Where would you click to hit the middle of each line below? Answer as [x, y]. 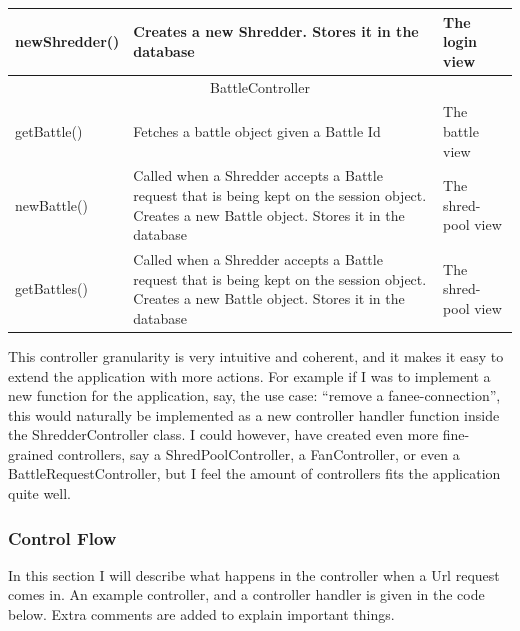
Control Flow [62, 537]
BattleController [260, 86]
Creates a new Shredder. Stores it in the [276, 31]
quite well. [39, 493]
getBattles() [51, 288]
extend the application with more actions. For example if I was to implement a [249, 375]
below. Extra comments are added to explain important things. [201, 614]
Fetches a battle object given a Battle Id [257, 130]
